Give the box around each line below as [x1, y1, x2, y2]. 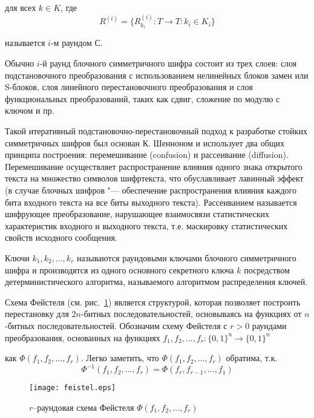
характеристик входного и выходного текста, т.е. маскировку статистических [5, 219, 288, 232]
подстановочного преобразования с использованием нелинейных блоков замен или [5, 68, 309, 81]
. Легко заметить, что [80, 351, 159, 364]
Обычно [5, 57, 34, 70]
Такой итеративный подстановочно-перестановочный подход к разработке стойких [5, 125, 307, 137]
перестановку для [5, 307, 69, 320]
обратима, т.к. [226, 351, 278, 364]
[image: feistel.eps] [29, 384, 116, 393]
